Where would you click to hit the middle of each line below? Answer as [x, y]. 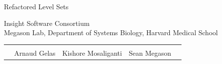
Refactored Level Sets [36, 6]
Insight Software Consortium [47, 23]
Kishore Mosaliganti [92, 53]
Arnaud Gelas [35, 53]
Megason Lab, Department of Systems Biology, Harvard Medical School [111, 32]
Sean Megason [150, 53]
